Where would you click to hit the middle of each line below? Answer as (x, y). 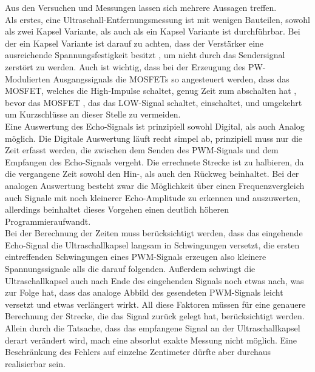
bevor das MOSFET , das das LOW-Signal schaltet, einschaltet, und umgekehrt (154, 102)
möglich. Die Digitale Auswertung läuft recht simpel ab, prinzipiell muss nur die (154, 138)
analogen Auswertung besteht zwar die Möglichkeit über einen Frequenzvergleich (155, 185)
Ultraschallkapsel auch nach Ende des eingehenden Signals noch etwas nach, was (154, 280)
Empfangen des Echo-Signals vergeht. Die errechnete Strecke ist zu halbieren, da (154, 161)
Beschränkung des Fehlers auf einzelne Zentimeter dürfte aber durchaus (138, 352)
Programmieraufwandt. (48, 221)
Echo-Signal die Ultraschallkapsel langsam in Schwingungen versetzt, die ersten (152, 244)
